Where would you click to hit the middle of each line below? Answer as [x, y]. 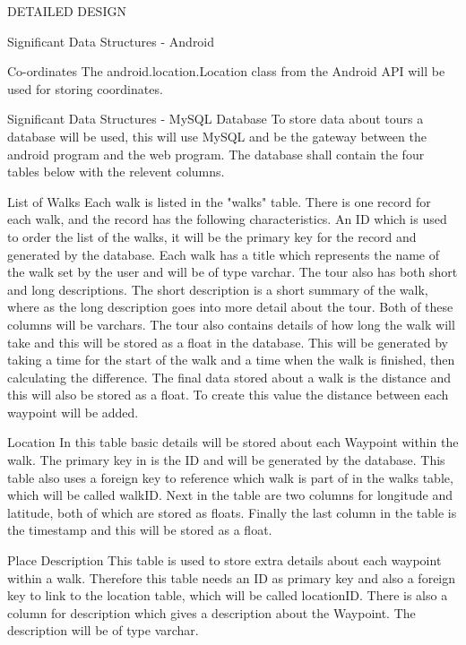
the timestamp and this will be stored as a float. [140, 530]
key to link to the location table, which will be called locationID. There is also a [228, 595]
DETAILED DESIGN [67, 11]
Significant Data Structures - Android [111, 41]
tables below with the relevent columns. [116, 172]
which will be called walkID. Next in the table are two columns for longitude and [230, 495]
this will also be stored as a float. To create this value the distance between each [228, 395]
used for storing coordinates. [85, 88]
